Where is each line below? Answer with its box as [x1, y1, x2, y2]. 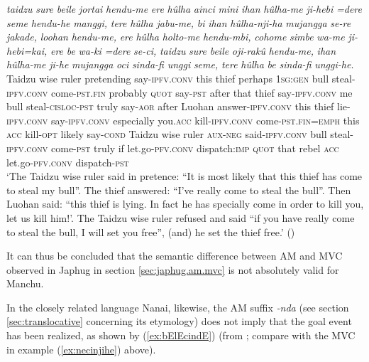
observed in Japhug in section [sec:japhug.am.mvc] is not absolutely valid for [6, 262, 339, 277]
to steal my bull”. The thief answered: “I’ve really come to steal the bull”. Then [6, 182, 351, 197]
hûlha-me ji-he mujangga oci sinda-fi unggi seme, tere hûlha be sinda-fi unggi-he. [6, 57, 354, 72]
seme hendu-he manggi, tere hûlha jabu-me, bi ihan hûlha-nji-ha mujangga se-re [6, 15, 351, 30]
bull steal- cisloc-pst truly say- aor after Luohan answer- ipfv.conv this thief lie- [6, 99, 351, 114]
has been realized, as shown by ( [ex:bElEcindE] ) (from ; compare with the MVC [6, 328, 356, 343]
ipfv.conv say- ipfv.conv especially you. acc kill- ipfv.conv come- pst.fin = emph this [6, 112, 360, 127]
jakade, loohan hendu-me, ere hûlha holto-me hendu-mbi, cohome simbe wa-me [6, 29, 345, 44]
